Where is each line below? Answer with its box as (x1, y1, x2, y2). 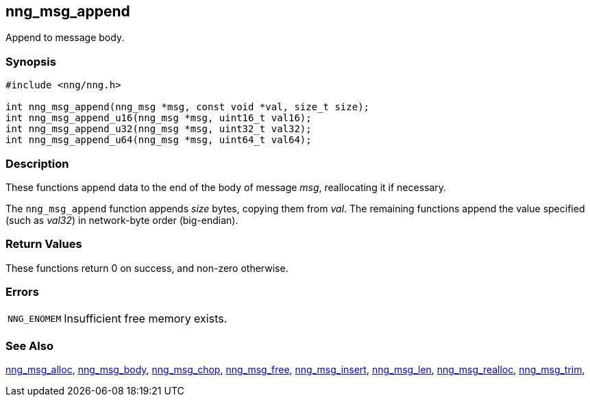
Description (5, 156, 69, 171)
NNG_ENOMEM (8, 313, 62, 324)
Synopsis (5, 54, 56, 68)
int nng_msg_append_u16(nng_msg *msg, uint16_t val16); (5, 112, 312, 124)
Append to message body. (5, 32, 125, 44)
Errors (5, 285, 39, 299)
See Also (5, 338, 53, 353)
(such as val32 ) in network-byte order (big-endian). (5, 214, 238, 226)
